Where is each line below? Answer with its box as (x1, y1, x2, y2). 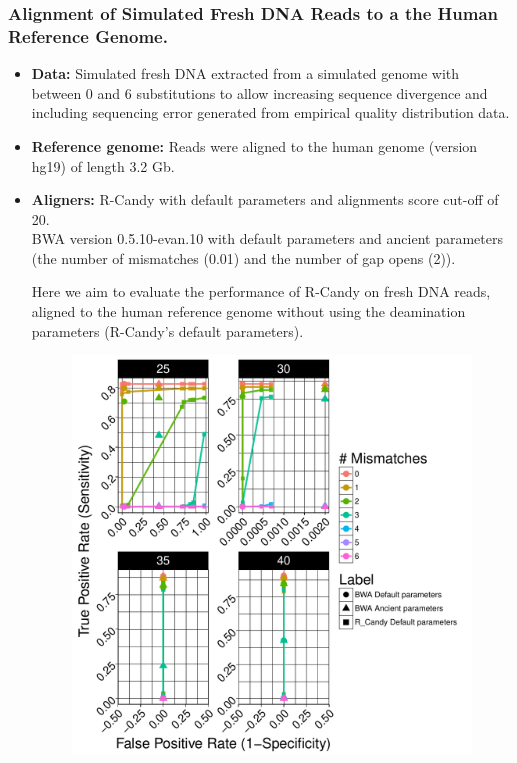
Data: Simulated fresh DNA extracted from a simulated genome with (31, 63, 460, 84)
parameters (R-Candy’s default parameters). (31, 320, 304, 341)
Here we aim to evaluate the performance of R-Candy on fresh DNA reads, (31, 281, 491, 302)
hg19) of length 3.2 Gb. (31, 155, 175, 176)
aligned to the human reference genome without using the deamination (31, 301, 466, 322)
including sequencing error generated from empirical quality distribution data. (31, 102, 510, 123)
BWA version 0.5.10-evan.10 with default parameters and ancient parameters (31, 228, 503, 249)
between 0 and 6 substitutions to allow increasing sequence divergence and (31, 82, 488, 103)
